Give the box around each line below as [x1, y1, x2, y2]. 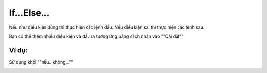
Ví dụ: [9, 46, 28, 54]
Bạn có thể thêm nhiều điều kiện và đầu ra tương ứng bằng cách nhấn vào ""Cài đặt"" [9, 33, 184, 39]
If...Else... [9, 7, 50, 18]
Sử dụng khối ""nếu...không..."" [9, 59, 73, 65]
